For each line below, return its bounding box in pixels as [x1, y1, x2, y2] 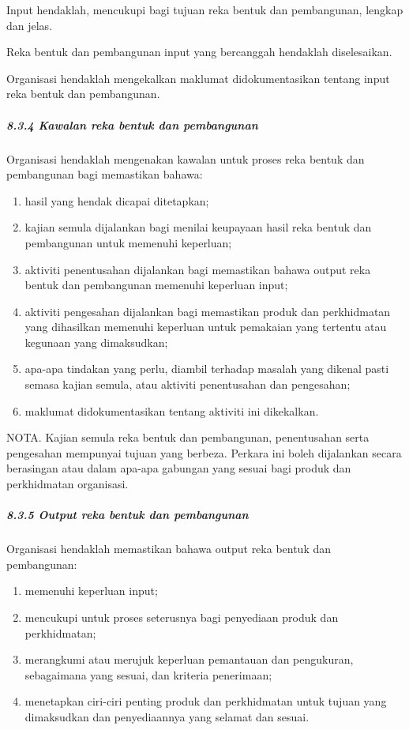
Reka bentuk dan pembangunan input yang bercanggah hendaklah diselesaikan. [6, 43, 392, 60]
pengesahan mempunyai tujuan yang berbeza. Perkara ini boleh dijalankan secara [6, 444, 402, 461]
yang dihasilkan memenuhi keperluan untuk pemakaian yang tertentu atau [24, 318, 387, 335]
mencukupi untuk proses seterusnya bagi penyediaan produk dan [24, 608, 339, 625]
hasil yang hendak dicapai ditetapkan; [24, 192, 209, 209]
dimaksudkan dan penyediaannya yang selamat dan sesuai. [24, 708, 310, 724]
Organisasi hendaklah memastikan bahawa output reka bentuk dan [6, 540, 332, 557]
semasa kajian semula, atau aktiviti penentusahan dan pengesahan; [24, 376, 351, 393]
